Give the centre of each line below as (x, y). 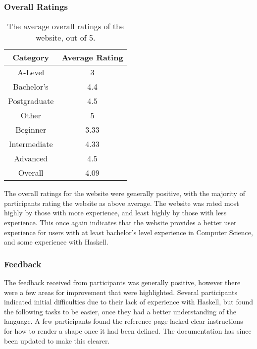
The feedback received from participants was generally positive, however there (122, 282)
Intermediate (31, 144)
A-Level (31, 72)
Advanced (31, 158)
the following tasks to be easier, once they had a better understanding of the (120, 311)
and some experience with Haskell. (56, 242)
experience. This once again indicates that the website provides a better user (120, 222)
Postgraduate (31, 101)
